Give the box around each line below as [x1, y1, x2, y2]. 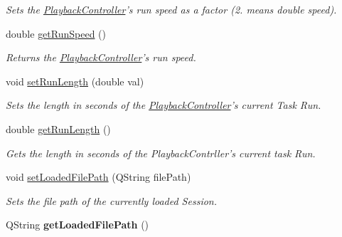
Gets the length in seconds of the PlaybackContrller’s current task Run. [6, 145, 316, 160]
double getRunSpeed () [6, 26, 107, 41]
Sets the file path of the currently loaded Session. [6, 193, 217, 208]
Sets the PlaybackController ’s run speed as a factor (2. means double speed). [6, 2, 337, 16]
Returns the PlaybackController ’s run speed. [6, 50, 196, 65]
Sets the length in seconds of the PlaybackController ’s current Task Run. [6, 98, 321, 112]
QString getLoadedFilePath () [6, 217, 149, 232]
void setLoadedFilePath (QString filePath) [6, 169, 191, 184]
